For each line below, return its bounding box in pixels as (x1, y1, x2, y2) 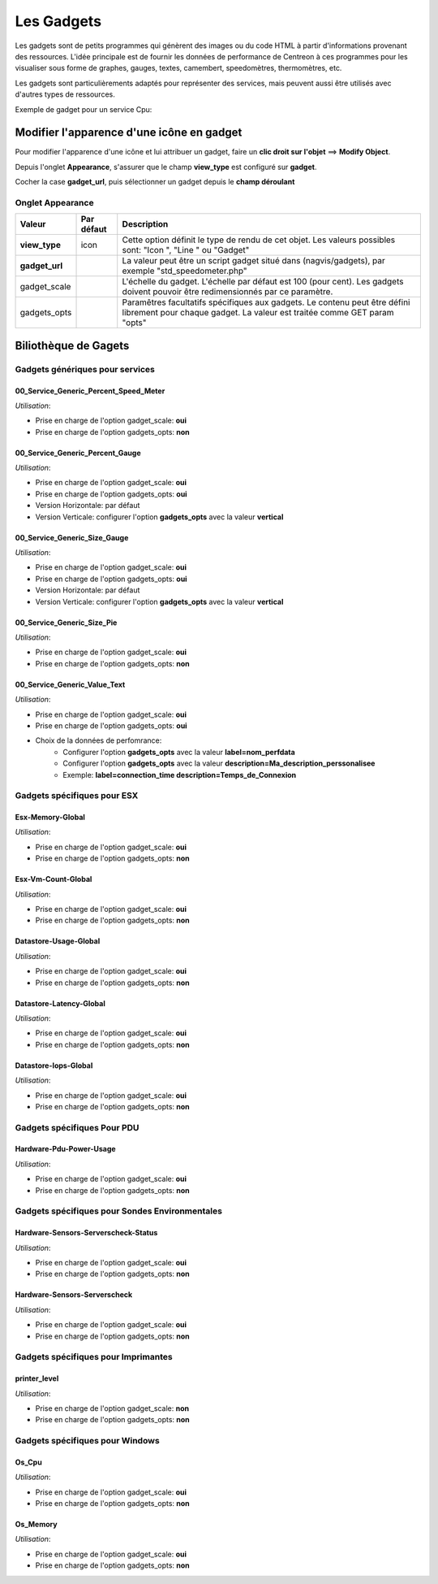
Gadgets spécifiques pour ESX (15, 790, 139, 801)
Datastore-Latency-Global (15, 998, 105, 1008)
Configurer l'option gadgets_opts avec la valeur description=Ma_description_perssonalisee (62, 758, 376, 768)
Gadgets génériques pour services (15, 363, 156, 375)
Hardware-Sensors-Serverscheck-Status (15, 1228, 158, 1238)
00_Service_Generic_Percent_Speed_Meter (15, 386, 165, 396)
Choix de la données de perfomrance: (35, 736, 162, 745)
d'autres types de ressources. (15, 89, 115, 99)
